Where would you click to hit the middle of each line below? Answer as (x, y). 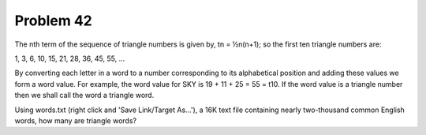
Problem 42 (53, 21)
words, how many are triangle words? (76, 120)
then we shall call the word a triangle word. (84, 96)
